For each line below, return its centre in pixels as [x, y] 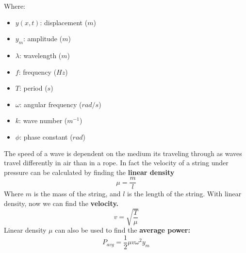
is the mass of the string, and [77, 194]
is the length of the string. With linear [184, 194]
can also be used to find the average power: [123, 230]
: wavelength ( [40, 55]
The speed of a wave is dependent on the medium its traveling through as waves [123, 153]
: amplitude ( [43, 39]
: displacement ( [64, 22]
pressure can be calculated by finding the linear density [89, 172]
